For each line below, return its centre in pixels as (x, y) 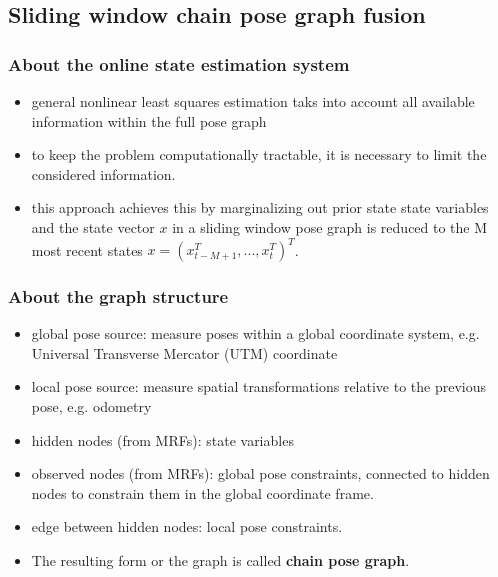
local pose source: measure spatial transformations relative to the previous (258, 386)
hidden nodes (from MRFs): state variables (162, 439)
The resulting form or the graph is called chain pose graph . (220, 560)
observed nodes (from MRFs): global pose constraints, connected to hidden (260, 473)
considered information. (103, 173)
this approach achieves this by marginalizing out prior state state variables (260, 207)
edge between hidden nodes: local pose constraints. (187, 526)
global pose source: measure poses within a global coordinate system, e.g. (255, 333)
